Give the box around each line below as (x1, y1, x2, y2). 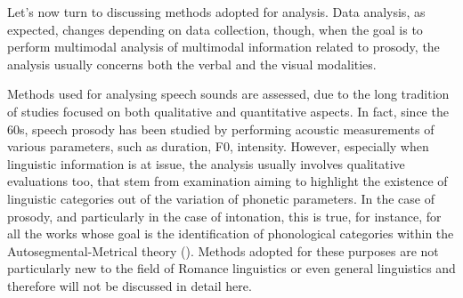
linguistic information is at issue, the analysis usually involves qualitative (7, 154, 405, 173)
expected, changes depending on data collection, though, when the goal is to (7, 20, 423, 38)
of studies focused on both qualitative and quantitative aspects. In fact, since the (7, 101, 449, 120)
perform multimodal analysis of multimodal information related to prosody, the (7, 37, 440, 56)
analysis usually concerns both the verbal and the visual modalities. (7, 54, 377, 73)
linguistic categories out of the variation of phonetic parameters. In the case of (7, 189, 435, 207)
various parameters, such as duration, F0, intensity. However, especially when (7, 137, 429, 156)
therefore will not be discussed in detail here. (7, 276, 252, 294)
